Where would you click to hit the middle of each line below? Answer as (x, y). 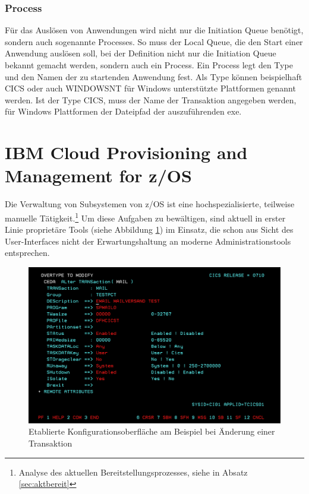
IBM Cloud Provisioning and (126, 152)
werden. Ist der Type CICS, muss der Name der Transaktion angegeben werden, (151, 99)
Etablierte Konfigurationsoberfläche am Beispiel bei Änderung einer (152, 431)
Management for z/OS (98, 175)
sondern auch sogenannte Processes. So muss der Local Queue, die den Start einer (154, 41)
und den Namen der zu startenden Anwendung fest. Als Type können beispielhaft (154, 76)
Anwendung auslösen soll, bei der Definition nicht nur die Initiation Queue (141, 53)
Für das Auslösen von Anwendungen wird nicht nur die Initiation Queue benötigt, (154, 30)
